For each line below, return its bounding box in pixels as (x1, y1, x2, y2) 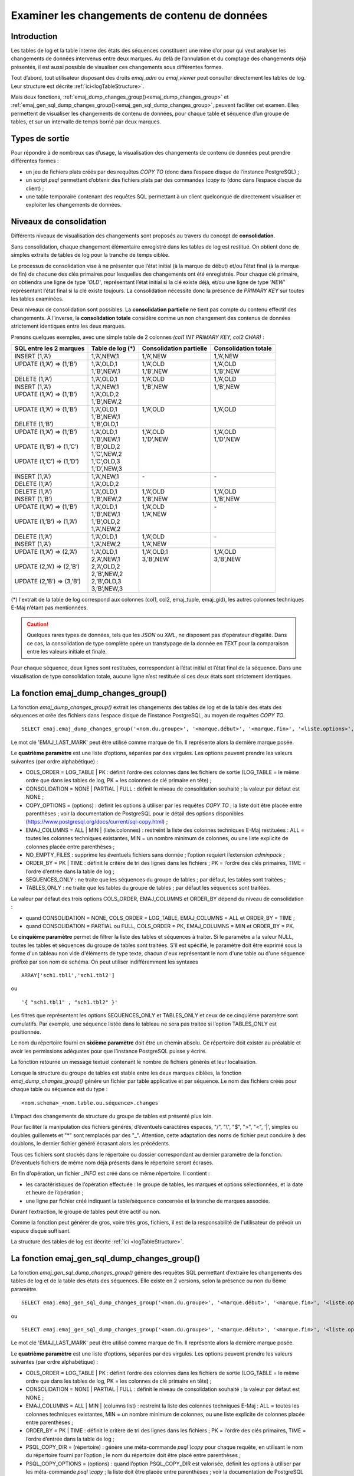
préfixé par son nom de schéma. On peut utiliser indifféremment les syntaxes (11, 958, 198, 965)
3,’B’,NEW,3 (91, 584, 123, 593)
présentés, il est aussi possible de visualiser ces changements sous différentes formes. (11, 63, 224, 70)
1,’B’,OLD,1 (91, 420, 119, 428)
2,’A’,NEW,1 (91, 555, 120, 563)
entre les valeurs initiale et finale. (27, 648, 107, 655)
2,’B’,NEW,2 (91, 570, 123, 578)
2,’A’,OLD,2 (91, 563, 120, 571)
